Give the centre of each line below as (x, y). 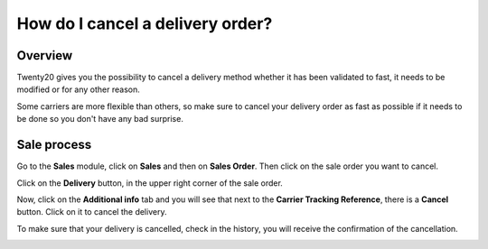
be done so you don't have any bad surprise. (100, 119)
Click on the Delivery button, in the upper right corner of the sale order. (150, 183)
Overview (45, 55)
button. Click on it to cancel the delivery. (92, 212)
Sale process (54, 145)
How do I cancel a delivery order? (145, 23)
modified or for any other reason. (78, 89)
